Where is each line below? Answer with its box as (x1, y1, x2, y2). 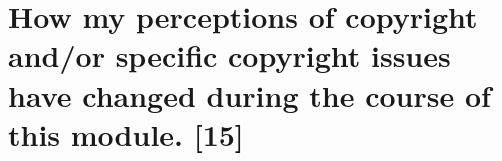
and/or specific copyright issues (8, 35, 451, 76)
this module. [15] (8, 113, 244, 154)
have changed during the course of (8, 74, 491, 115)
